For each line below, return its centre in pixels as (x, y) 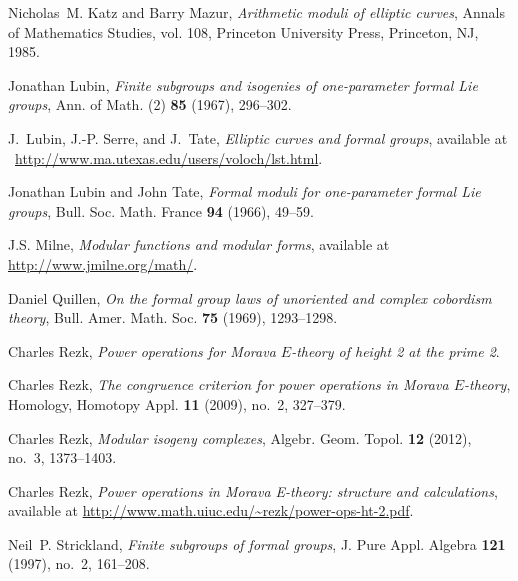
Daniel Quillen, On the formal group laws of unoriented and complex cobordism (250, 297)
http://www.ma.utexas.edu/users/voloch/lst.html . (169, 157)
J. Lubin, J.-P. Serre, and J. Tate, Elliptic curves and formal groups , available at (258, 137)
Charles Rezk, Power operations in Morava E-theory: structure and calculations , (253, 490)
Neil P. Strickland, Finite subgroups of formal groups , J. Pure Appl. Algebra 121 (257, 543)
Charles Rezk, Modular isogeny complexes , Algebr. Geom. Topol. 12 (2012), (240, 437)
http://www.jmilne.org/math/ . (103, 263)
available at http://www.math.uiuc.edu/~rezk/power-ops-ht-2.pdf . (211, 510)
